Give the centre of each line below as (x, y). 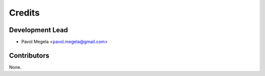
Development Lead (39, 30)
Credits (25, 13)
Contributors (29, 55)
